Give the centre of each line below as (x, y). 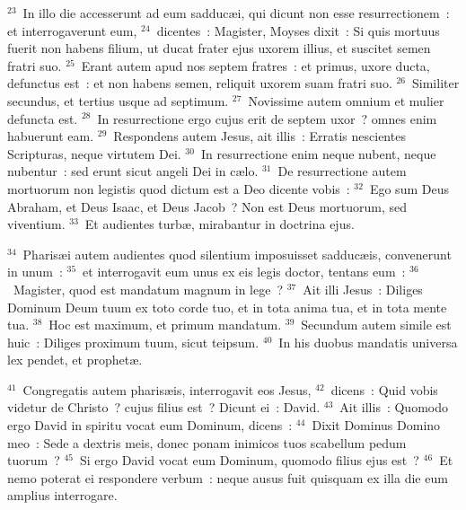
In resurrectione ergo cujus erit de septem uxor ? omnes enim (267, 118)
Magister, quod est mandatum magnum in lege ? (148, 289)
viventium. (36, 224)
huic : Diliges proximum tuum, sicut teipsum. (133, 342)
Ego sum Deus (409, 188)
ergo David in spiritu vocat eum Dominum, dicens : (150, 425)
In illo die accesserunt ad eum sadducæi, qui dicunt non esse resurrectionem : (236, 13)
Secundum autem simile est (376, 325)
